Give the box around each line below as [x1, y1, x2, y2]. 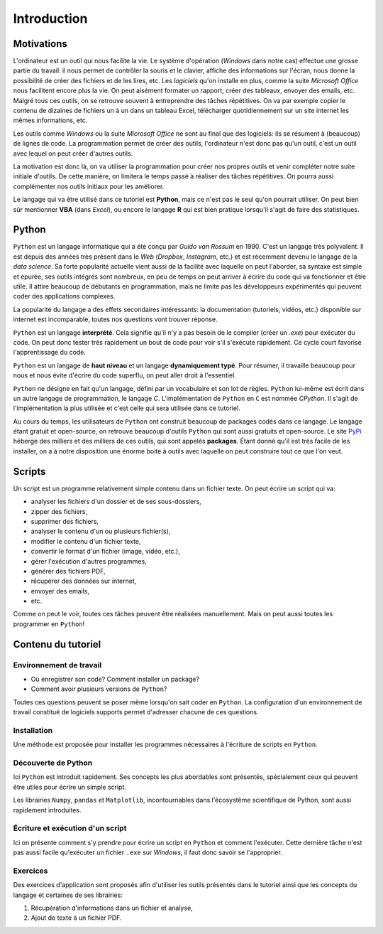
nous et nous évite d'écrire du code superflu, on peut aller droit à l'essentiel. [13, 371, 237, 380]
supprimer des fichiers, [30, 517, 99, 525]
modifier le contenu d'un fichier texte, [30, 537, 141, 545]
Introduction [13, 11, 88, 26]
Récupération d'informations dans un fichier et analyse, [30, 903, 193, 913]
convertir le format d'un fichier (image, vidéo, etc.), [30, 547, 181, 556]
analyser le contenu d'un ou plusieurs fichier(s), [30, 527, 171, 536]
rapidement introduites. [13, 805, 82, 814]
